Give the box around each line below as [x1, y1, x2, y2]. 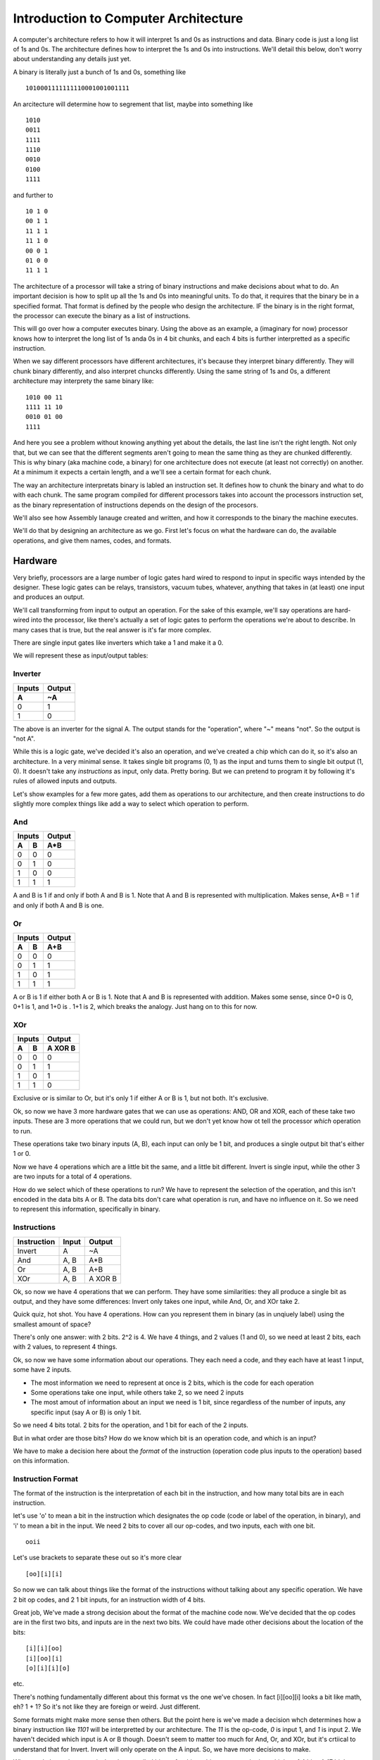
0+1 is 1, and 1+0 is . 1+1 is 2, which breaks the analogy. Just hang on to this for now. [13, 1002, 258, 1011]
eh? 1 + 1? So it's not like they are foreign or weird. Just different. [13, 1702, 201, 1711]
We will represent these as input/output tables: [13, 651, 148, 660]
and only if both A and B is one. [13, 901, 104, 910]
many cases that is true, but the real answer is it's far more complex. [13, 625, 212, 634]
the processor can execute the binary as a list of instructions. [13, 311, 191, 320]
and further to [13, 191, 53, 199]
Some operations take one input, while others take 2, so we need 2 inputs [30, 1388, 244, 1397]
